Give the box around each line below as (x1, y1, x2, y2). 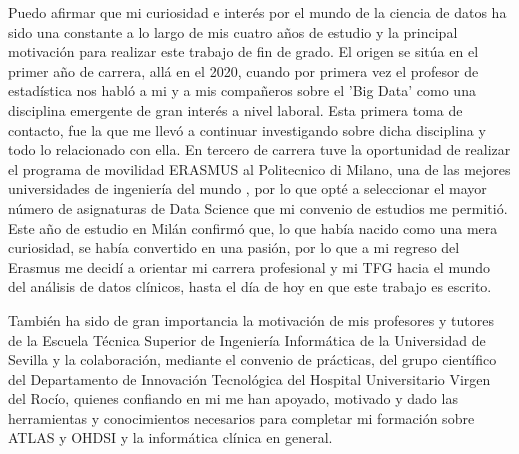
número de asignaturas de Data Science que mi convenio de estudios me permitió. (8, 197, 508, 218)
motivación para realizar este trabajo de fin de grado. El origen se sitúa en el (8, 41, 479, 62)
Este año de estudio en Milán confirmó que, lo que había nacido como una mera (8, 217, 498, 238)
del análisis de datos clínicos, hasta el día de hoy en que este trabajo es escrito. (8, 276, 492, 297)
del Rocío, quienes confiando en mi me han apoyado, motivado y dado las (8, 388, 458, 409)
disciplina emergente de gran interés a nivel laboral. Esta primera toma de (8, 99, 463, 120)
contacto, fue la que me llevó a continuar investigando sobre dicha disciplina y (8, 119, 486, 140)
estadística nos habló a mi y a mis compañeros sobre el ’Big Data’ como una (8, 80, 476, 101)
